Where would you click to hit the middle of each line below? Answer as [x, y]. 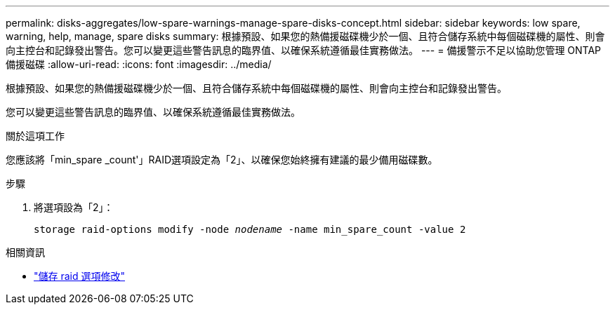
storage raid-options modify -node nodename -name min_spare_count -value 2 [250, 229]
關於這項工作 [35, 136]
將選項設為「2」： [74, 207]
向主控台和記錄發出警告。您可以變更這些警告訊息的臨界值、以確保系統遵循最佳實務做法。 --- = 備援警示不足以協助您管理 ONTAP [304, 50]
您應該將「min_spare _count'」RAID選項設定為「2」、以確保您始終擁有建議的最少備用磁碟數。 [222, 160]
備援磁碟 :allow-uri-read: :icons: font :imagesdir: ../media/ [139, 64]
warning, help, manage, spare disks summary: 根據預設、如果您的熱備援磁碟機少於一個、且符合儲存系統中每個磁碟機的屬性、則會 [305, 36]
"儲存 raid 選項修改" [80, 276]
